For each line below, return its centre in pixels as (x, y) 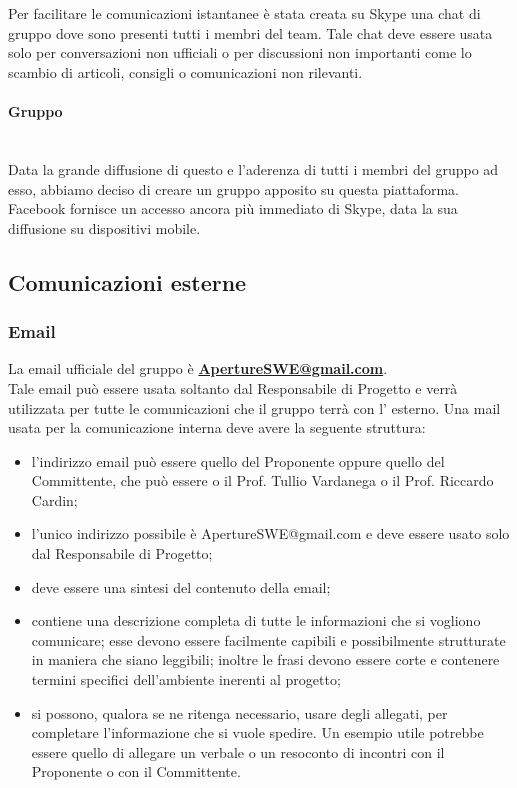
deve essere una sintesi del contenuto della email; (181, 586)
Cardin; (54, 499)
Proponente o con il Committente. (136, 771)
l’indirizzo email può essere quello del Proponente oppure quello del (238, 460)
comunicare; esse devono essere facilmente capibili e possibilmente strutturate (268, 639)
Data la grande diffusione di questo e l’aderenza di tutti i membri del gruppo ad (253, 168)
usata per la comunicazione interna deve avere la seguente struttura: (217, 427)
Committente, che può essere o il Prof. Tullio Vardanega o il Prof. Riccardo (262, 480)
